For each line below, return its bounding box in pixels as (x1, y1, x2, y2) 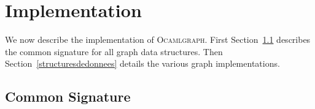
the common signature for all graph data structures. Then (5, 45, 223, 58)
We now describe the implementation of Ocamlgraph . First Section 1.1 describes (5, 33, 311, 46)
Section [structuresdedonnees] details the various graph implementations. (5, 57, 280, 70)
